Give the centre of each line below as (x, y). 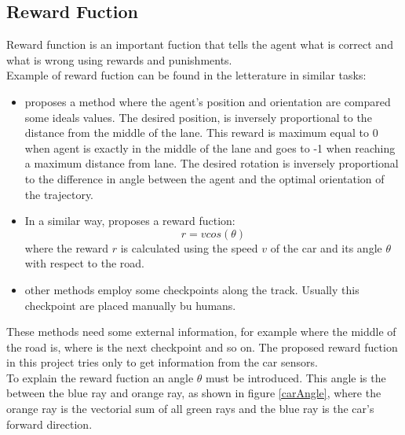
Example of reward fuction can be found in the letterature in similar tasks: (186, 75)
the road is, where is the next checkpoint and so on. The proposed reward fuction (202, 347)
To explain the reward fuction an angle (100, 377)
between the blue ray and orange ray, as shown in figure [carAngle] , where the (194, 393)
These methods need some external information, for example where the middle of (201, 332)
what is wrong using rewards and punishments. (119, 59)
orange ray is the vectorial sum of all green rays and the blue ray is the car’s (190, 409)
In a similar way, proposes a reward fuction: (130, 221)
